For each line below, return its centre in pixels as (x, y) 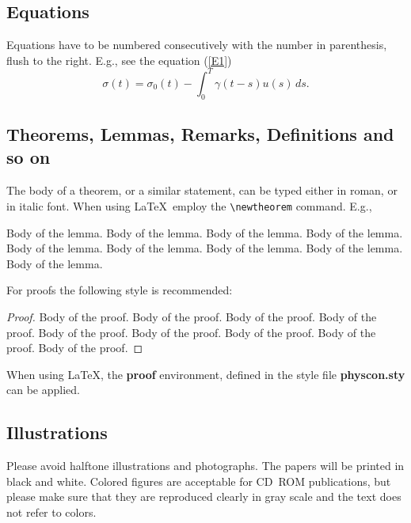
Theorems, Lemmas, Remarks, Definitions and (200, 134)
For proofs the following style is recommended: (120, 290)
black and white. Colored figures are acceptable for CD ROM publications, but (199, 481)
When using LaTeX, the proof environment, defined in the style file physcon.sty (206, 374)
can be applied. (43, 390)
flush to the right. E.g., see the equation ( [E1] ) (119, 60)
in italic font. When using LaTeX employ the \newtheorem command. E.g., (189, 205)
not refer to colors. (51, 512)
